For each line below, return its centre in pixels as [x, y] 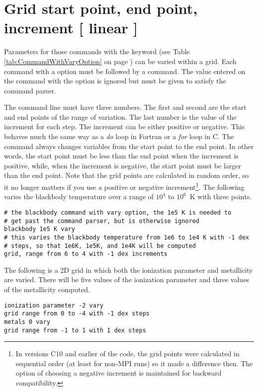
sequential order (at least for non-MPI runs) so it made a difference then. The [134, 363]
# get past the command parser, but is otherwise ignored [102, 221]
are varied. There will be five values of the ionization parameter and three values [127, 279]
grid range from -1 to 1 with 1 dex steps [75, 330]
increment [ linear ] [71, 28]
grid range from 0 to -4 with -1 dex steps [77, 314]
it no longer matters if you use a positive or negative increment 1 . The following [124, 186]
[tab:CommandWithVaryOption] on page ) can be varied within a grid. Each [120, 61]
